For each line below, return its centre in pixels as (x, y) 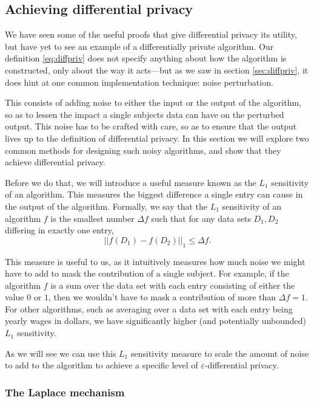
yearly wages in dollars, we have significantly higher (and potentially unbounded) (156, 321)
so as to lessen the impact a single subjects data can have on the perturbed (145, 114)
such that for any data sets (201, 218)
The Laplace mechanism (65, 392)
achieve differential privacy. (55, 162)
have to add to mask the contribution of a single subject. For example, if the (147, 273)
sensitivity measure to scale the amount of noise (220, 353)
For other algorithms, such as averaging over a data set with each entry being (149, 308)
